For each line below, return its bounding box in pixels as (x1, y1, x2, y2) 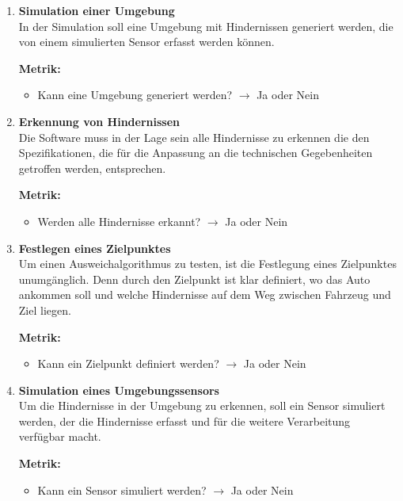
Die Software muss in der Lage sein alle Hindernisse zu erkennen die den (18, 128, 370, 145)
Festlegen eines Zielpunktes (18, 239, 171, 256)
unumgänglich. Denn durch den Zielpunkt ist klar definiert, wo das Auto (18, 270, 371, 287)
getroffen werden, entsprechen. (18, 159, 166, 176)
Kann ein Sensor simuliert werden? (37, 481, 207, 498)
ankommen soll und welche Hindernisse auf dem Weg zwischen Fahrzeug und (18, 286, 391, 303)
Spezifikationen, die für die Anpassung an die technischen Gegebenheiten (18, 144, 373, 161)
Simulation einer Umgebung (18, 2, 175, 18)
